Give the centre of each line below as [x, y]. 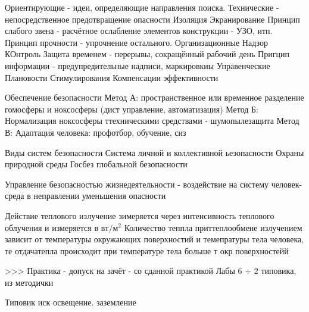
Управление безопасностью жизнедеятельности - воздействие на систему [137, 184]
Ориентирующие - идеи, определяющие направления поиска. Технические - [142, 7]
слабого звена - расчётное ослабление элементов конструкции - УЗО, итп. [139, 31]
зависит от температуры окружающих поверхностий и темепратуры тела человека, [154, 239]
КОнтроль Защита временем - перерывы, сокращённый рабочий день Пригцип [147, 54]
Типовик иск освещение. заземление [71, 302]
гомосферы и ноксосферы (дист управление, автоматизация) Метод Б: [132, 109]
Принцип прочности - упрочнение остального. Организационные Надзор [136, 42]
